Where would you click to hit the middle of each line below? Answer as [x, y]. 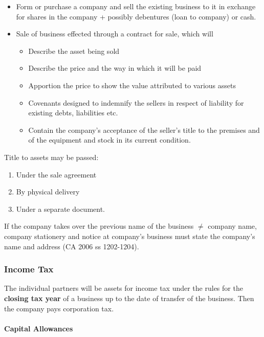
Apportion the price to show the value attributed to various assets [132, 85]
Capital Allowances [39, 328]
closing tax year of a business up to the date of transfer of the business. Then [129, 298]
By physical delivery [48, 192]
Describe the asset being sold [74, 51]
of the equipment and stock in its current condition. [109, 140]
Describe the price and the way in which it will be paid [115, 68]
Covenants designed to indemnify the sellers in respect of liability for [136, 102]
